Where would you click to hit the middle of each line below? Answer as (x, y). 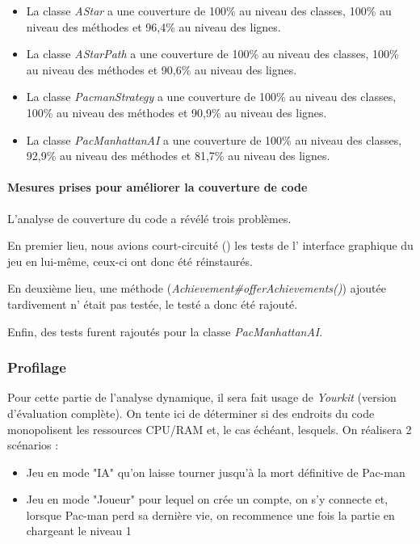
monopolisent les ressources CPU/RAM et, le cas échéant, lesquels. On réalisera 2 (210, 429)
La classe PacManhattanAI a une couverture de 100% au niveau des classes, (214, 139)
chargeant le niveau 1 (79, 531)
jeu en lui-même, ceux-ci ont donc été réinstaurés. (130, 261)
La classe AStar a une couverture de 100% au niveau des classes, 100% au (209, 11)
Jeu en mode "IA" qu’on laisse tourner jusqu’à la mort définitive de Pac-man (216, 472)
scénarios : (33, 445)
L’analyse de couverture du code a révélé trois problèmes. (149, 218)
